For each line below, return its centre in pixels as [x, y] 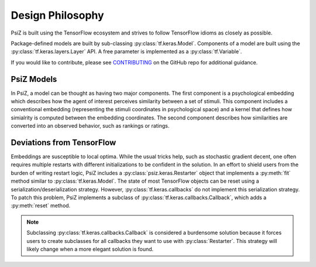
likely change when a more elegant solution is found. [90, 249]
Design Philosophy [58, 15]
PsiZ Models [34, 79]
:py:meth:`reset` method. [41, 206]
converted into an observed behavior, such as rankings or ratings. [90, 126]
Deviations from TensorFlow [63, 143]
